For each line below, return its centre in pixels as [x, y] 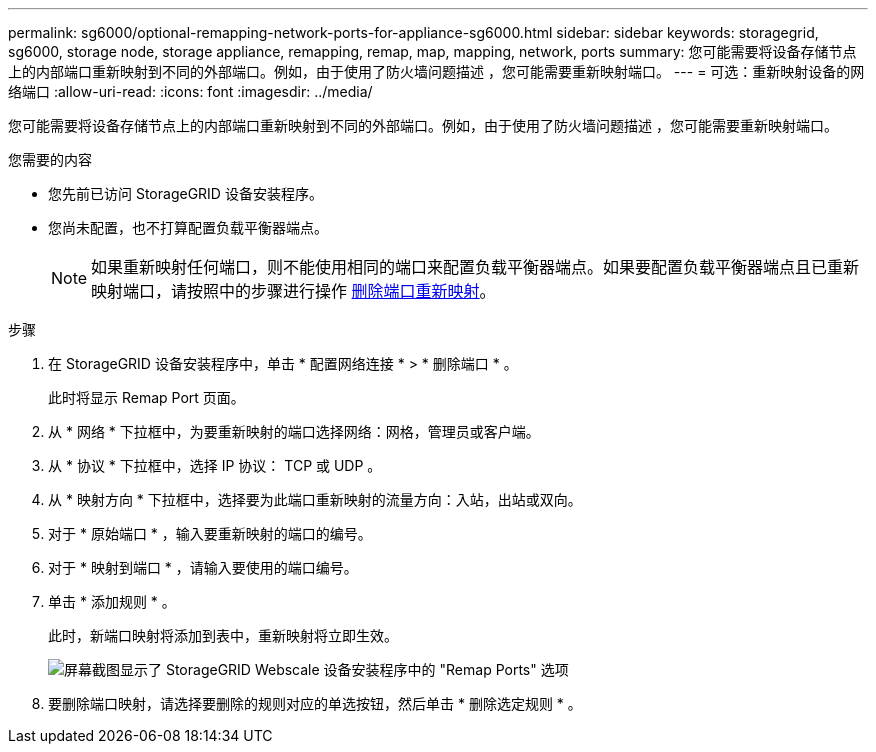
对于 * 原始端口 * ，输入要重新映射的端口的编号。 [210, 533]
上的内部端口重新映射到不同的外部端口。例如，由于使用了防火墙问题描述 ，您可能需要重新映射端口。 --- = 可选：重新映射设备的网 [436, 71]
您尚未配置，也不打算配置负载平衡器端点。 [188, 227]
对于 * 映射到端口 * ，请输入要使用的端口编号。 [203, 567]
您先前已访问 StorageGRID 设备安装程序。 [185, 193]
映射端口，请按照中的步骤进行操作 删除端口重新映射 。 [293, 291]
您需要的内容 [50, 159]
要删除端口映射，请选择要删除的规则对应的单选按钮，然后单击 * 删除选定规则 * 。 [315, 703]
